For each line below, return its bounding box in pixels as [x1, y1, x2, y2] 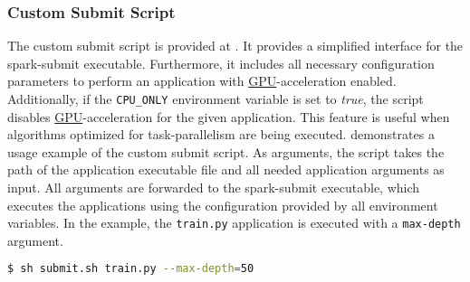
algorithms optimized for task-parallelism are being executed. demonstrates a [7, 125, 435, 144]
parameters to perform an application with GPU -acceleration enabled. [7, 71, 397, 90]
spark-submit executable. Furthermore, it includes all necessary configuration [7, 53, 435, 72]
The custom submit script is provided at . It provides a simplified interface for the [7, 36, 464, 55]
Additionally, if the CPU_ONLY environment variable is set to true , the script [7, 89, 424, 108]
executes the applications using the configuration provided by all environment [7, 195, 438, 214]
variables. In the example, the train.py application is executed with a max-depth [7, 213, 461, 232]
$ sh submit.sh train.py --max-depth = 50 [7, 262, 254, 276]
